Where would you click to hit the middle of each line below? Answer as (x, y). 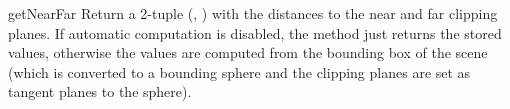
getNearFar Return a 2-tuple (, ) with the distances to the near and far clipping (253, 13)
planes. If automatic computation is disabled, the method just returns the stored (255, 32)
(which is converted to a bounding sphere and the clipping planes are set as (239, 71)
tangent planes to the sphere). (100, 91)
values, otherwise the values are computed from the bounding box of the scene (248, 52)
